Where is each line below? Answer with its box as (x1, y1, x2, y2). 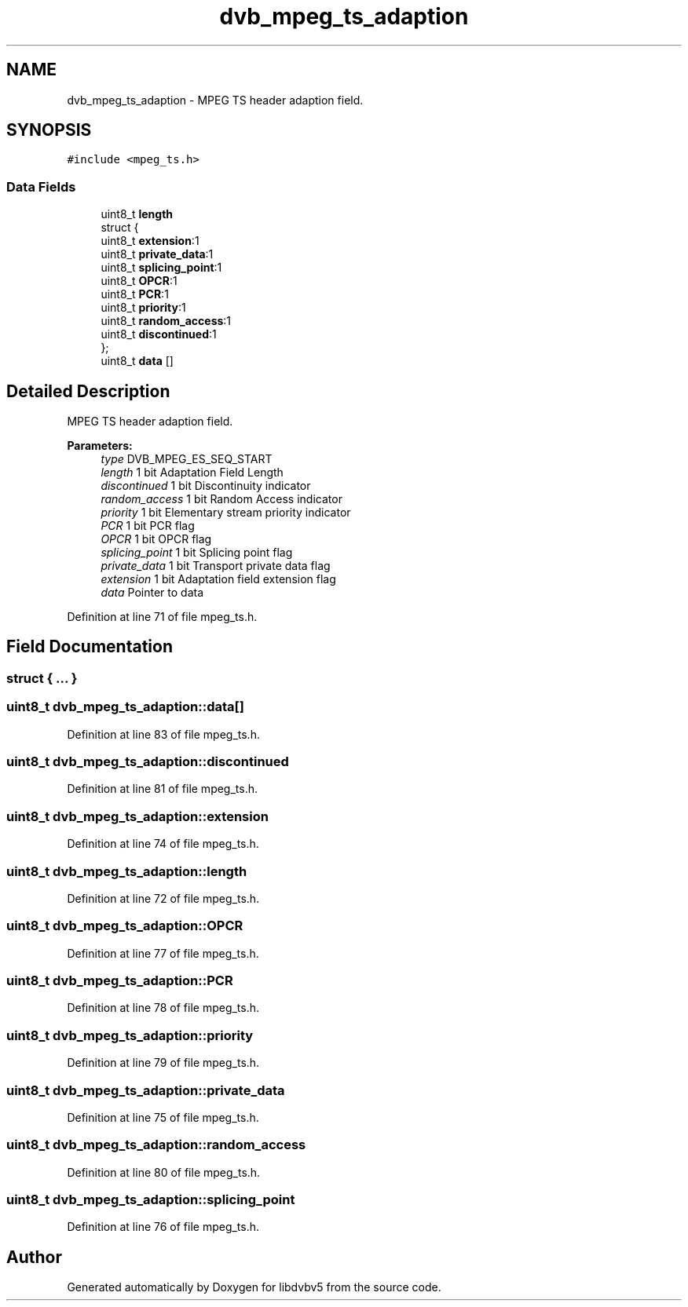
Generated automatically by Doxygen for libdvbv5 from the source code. (67, 1280, 441, 1294)
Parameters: (67, 439, 133, 453)
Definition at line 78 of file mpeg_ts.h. (67, 1001, 260, 1015)
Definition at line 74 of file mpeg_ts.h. (67, 837, 259, 851)
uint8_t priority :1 (101, 301, 186, 315)
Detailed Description (6, 381, 170, 401)
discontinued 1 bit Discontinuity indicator (101, 479, 311, 493)
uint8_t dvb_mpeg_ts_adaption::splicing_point (6, 1192, 295, 1207)
